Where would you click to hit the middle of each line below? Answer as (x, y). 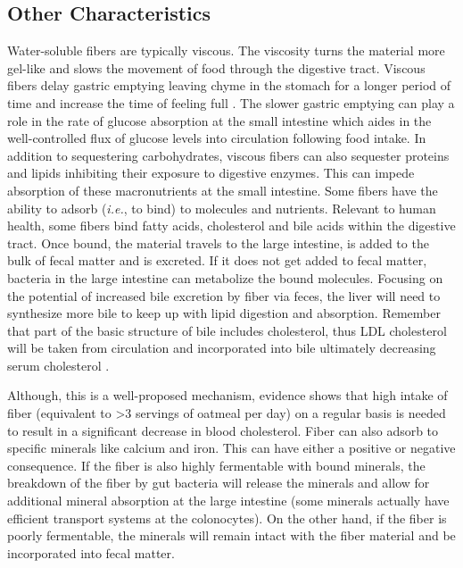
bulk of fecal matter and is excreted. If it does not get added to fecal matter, (217, 260)
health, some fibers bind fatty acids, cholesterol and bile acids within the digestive (231, 226)
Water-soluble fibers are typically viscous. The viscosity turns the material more (226, 50)
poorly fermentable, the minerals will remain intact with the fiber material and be (231, 535)
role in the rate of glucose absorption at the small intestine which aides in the (219, 120)
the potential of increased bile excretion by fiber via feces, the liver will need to (224, 295)
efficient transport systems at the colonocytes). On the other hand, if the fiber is (227, 518)
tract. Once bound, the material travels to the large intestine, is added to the (218, 242)
